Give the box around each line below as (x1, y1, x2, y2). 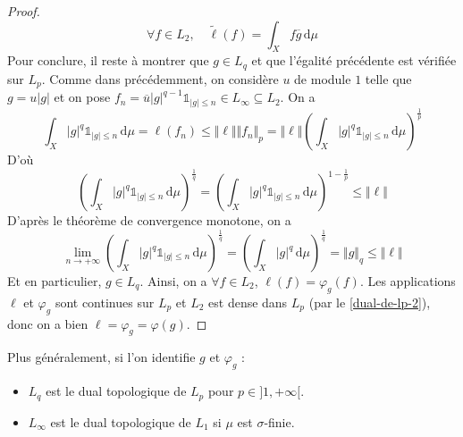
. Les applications (359, 272, 456, 290)
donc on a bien (7, 314, 88, 332)
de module (294, 69, 351, 88)
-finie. (264, 412, 295, 431)
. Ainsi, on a (139, 272, 207, 290)
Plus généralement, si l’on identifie (7, 348, 196, 366)
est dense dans (208, 292, 288, 311)
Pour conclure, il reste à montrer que (7, 51, 209, 70)
